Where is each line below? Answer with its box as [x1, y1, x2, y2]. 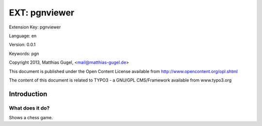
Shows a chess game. [9, 115, 53, 121]
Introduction [9, 90, 48, 98]
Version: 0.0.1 [9, 42, 36, 48]
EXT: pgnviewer [9, 7, 75, 18]
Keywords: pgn [9, 51, 39, 56]
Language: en [9, 33, 36, 39]
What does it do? [9, 104, 50, 111]
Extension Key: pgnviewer [9, 24, 61, 30]
